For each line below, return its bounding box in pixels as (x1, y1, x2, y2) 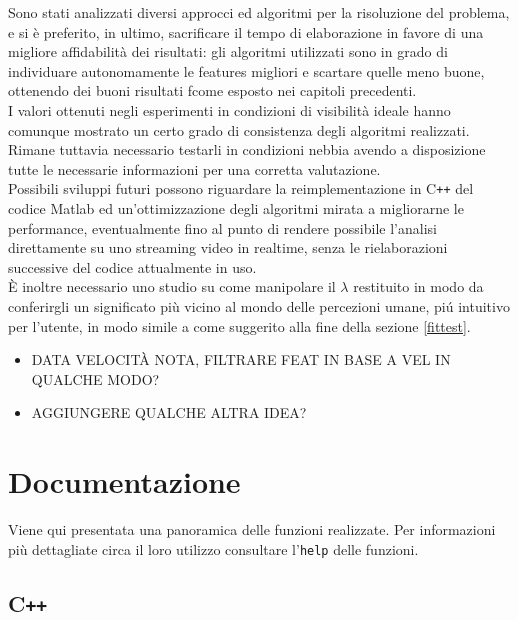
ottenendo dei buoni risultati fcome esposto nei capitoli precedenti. (8, 80, 417, 101)
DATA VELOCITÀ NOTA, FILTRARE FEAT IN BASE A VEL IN (31, 349, 451, 370)
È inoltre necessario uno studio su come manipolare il (8, 276, 336, 297)
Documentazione (8, 461, 241, 502)
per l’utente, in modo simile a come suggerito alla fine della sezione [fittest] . (8, 315, 471, 336)
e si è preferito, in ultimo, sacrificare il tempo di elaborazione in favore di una (8, 21, 484, 42)
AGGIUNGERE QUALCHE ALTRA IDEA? (31, 402, 307, 423)
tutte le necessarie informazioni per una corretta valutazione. (8, 158, 381, 179)
